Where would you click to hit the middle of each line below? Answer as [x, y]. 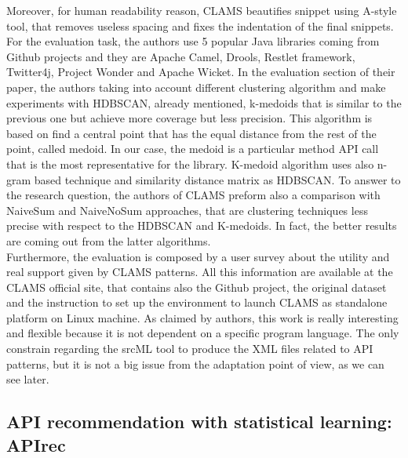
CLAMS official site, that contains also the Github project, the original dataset [197, 287]
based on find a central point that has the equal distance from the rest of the [191, 133]
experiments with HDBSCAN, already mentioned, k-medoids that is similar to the [204, 102]
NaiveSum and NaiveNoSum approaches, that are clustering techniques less [187, 210]
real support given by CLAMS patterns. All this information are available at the [200, 272]
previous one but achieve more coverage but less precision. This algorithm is [189, 118]
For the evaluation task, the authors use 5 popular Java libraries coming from [193, 41]
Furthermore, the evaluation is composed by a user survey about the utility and [198, 256]
